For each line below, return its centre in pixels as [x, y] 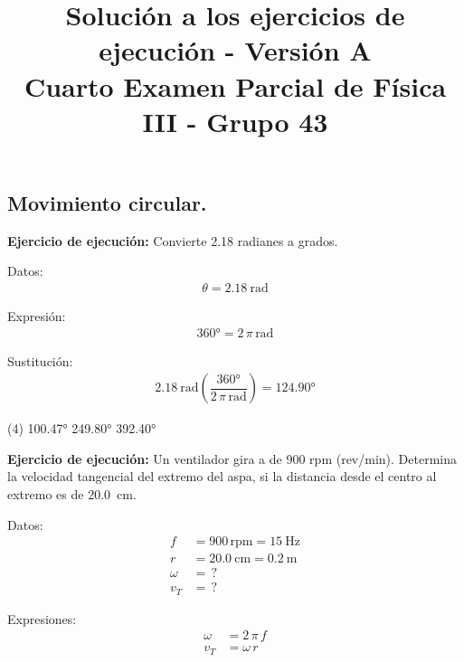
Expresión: [37, 315]
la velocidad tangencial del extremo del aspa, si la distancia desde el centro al [222, 476]
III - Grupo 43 [235, 121]
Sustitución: [40, 360]
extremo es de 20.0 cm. [72, 494]
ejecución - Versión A [235, 50]
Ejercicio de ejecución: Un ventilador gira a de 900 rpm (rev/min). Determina [232, 458]
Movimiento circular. [107, 202]
